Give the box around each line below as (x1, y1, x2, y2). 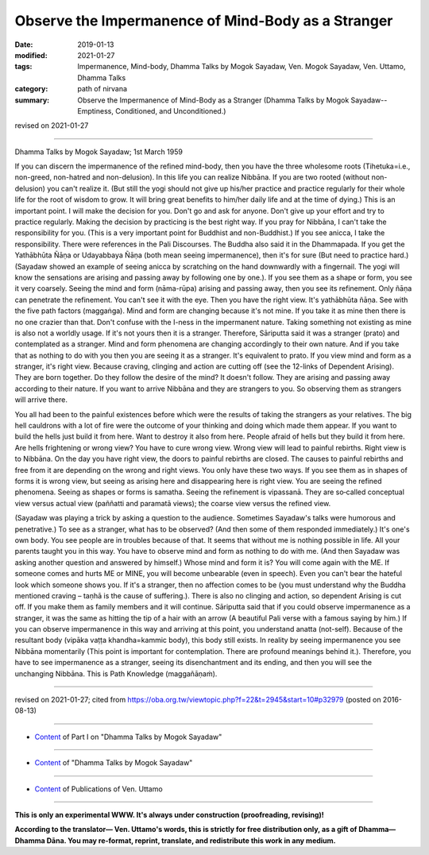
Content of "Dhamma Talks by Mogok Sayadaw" (34, 758, 193, 768)
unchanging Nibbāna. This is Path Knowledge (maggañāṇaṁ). (14, 668, 218, 679)
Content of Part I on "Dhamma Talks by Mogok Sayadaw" (34, 732, 222, 741)
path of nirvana (77, 84, 127, 94)
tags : (14, 62, 33, 72)
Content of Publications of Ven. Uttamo (34, 783, 163, 794)
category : (14, 84, 48, 94)
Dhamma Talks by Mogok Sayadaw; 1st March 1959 (14, 147, 183, 157)
